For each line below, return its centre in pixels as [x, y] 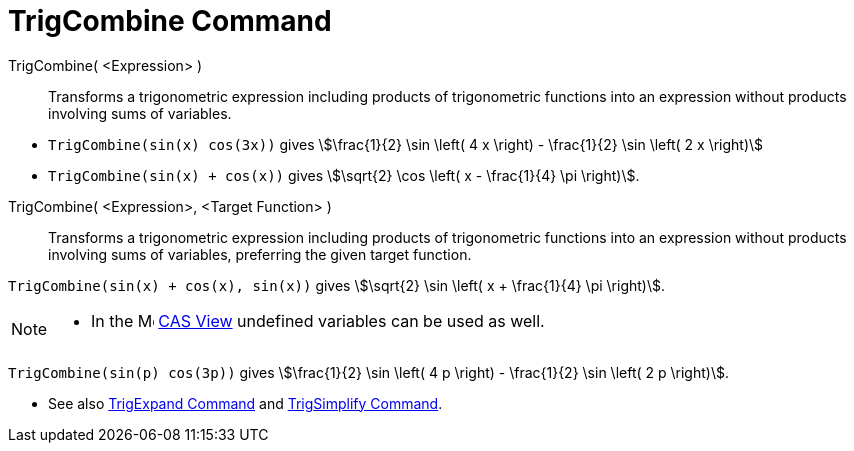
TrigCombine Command [170, 21]
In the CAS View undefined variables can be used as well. [318, 320]
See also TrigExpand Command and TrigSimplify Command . [245, 403]
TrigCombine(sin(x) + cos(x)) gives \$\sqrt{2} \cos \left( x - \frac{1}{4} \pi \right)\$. [344, 175]
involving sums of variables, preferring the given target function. [260, 254]
